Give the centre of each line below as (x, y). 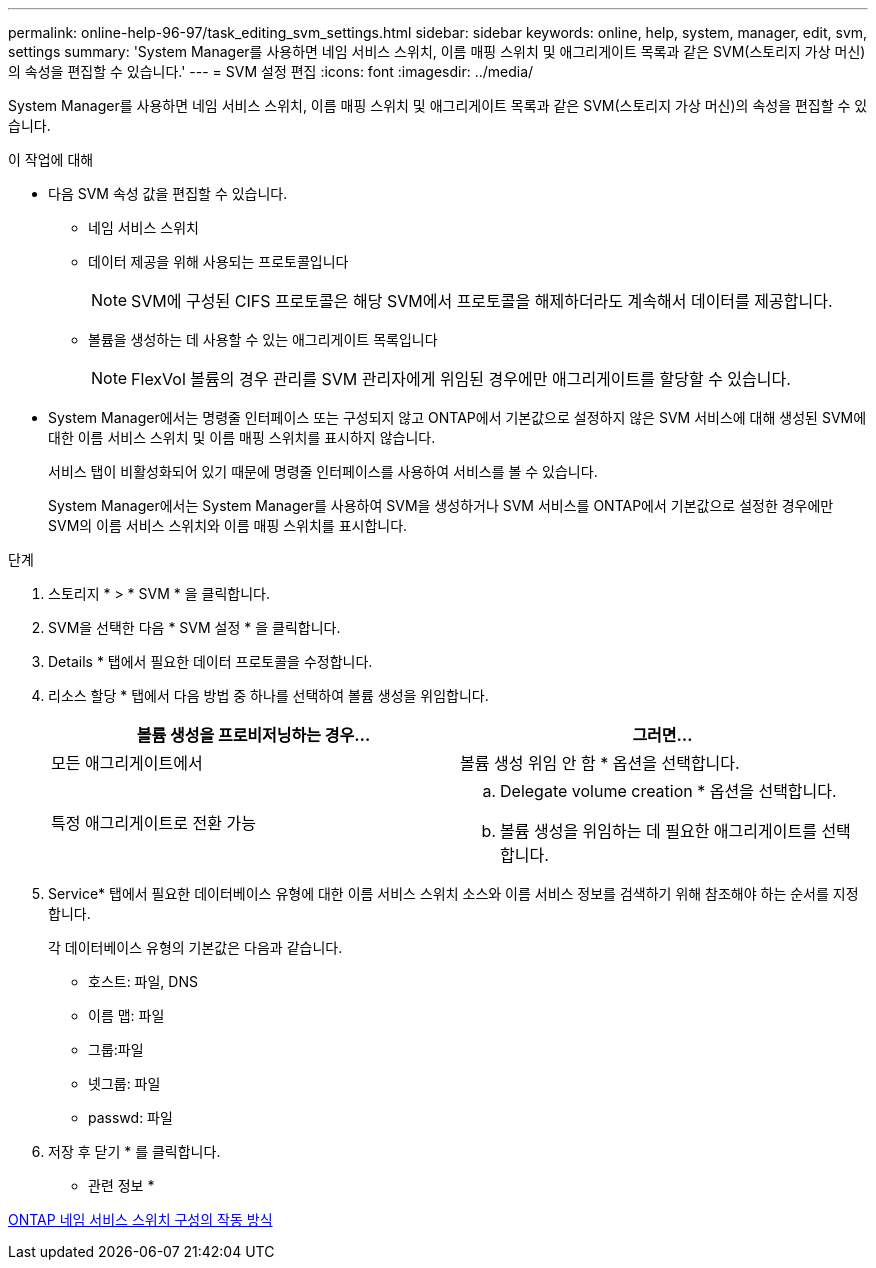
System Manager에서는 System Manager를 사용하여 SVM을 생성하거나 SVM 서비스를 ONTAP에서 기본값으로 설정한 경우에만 (441, 505)
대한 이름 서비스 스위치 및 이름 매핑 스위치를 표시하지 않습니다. (242, 437)
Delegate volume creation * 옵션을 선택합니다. (668, 791)
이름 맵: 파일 (126, 1015)
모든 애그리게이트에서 (127, 763)
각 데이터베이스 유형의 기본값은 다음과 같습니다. (195, 947)
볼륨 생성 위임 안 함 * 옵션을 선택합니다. (600, 763)
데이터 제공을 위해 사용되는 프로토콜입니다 (218, 261)
